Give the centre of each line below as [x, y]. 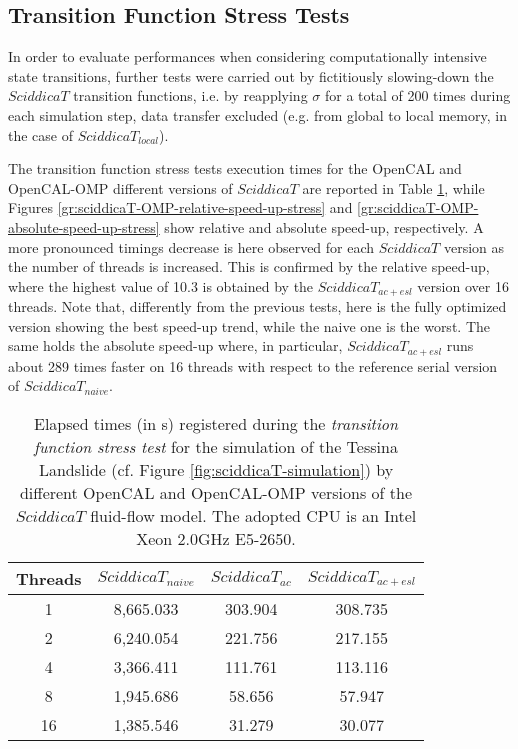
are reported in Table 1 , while [393, 187]
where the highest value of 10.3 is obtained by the [161, 285]
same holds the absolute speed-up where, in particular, [175, 345]
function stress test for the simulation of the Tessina [216, 447]
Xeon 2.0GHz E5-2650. [216, 539]
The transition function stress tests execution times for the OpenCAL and [235, 168]
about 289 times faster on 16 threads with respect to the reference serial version [253, 365]
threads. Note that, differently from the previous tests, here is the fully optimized [257, 306]
